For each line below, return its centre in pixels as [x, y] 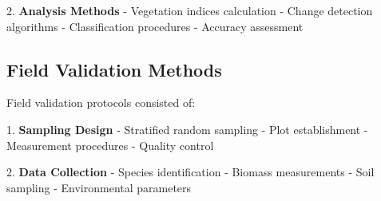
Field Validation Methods [114, 69]
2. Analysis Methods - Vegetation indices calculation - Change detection [190, 10]
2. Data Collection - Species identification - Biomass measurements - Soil [190, 172]
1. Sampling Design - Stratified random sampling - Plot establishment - [187, 129]
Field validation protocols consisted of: [101, 102]
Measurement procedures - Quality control [110, 145]
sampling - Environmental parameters [99, 187]
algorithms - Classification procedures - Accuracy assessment [155, 26]
